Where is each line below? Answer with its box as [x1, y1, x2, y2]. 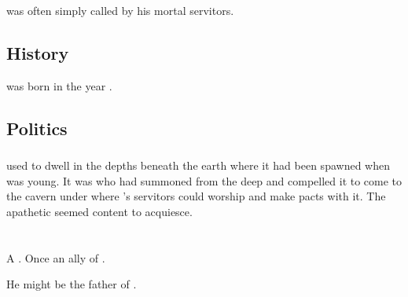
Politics [6, 115, 68, 140]
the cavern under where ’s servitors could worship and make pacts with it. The [6, 188, 386, 204]
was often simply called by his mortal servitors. [6, 2, 234, 18]
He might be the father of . [6, 276, 137, 292]
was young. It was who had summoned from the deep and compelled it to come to [6, 172, 402, 189]
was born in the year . [6, 77, 112, 93]
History [6, 40, 69, 64]
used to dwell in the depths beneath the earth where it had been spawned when [6, 157, 390, 174]
